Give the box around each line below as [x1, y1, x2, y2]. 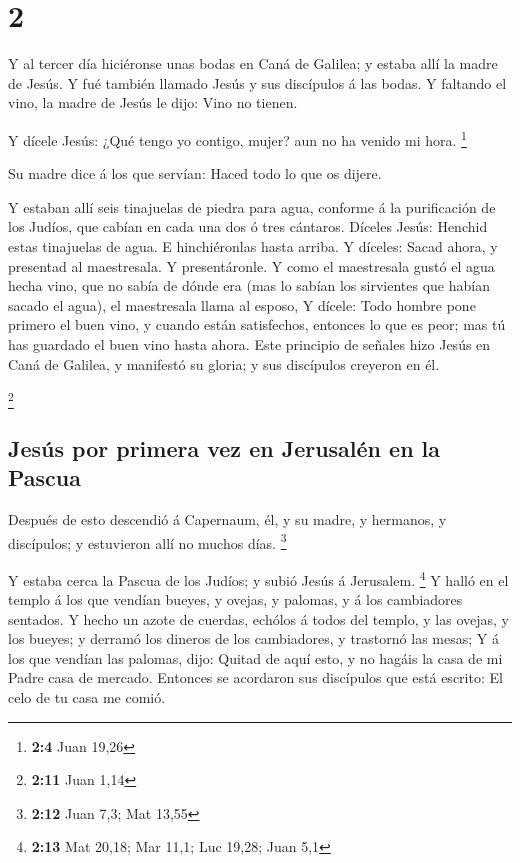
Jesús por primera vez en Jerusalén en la [8, 432, 441, 463]
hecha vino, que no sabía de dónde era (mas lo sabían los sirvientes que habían [8, 275, 490, 296]
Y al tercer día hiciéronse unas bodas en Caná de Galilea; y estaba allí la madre [8, 53, 498, 74]
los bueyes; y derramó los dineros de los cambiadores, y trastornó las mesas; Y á [8, 628, 499, 649]
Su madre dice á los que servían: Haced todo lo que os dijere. [8, 163, 382, 184]
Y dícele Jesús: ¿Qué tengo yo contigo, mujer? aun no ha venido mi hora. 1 [8, 126, 467, 150]
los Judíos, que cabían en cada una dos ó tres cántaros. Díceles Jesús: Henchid [8, 216, 488, 237]
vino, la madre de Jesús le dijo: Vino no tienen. [8, 92, 298, 113]
